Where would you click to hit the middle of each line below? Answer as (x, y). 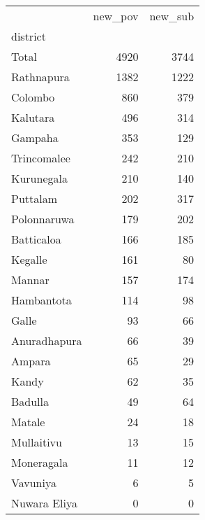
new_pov (116, 16)
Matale (28, 422)
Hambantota (41, 300)
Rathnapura (40, 77)
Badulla (30, 401)
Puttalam (35, 198)
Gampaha (35, 138)
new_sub (172, 16)
